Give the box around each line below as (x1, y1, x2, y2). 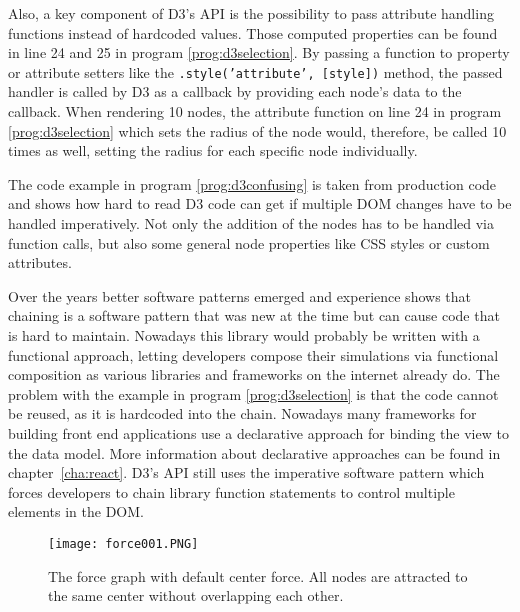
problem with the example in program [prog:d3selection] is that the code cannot (8, 383, 499, 404)
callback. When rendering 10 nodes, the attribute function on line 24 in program (8, 101, 502, 122)
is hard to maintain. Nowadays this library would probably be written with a (8, 324, 480, 345)
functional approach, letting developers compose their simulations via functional (8, 344, 499, 365)
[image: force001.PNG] (48, 536, 199, 551)
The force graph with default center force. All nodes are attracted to (48, 565, 468, 586)
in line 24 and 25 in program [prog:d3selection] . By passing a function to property (8, 42, 510, 63)
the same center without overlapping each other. (48, 585, 344, 606)
